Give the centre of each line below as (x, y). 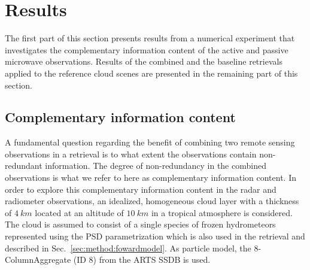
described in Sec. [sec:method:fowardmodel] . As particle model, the (128, 248)
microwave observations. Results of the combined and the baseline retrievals (144, 61)
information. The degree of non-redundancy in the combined (156, 166)
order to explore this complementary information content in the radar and (141, 189)
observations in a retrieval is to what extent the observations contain (131, 154)
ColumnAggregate (38, 260)
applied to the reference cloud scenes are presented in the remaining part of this (151, 73)
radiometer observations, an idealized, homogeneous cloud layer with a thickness (152, 201)
